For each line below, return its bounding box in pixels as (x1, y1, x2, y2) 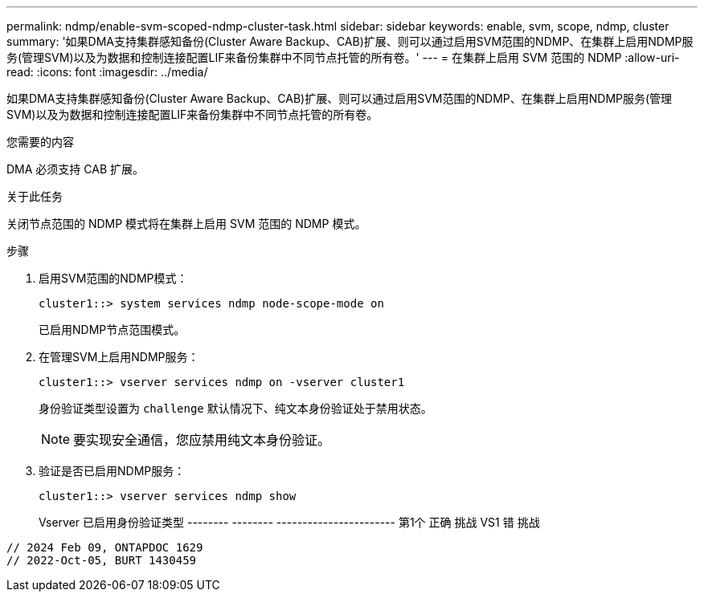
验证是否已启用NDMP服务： (39, 464, 186, 478)
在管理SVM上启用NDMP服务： (39, 350, 199, 364)
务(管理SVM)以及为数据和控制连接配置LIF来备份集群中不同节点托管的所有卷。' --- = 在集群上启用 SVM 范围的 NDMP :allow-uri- (6, 51, 680, 64)
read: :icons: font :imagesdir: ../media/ (6, 65, 208, 79)
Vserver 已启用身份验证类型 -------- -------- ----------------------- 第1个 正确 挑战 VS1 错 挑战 (39, 515, 540, 529)
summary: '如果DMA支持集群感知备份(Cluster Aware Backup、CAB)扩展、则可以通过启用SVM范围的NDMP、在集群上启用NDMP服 (6, 35, 694, 48)
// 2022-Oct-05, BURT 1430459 (6, 554, 197, 567)
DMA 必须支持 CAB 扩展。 (6, 162, 144, 176)
